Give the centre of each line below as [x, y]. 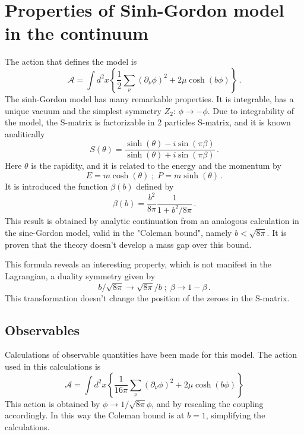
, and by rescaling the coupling [208, 403]
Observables [42, 330]
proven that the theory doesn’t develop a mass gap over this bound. [128, 244]
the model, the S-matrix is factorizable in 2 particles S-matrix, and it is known [148, 122]
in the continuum [77, 33]
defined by [155, 186]
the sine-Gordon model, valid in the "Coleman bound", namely [118, 233]
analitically [25, 133]
